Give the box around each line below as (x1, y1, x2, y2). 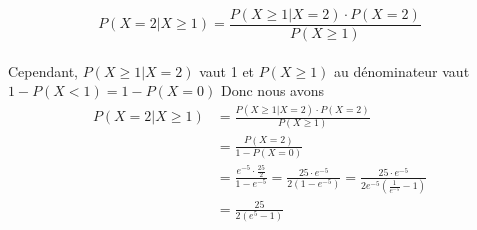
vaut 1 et (199, 60, 255, 81)
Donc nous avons (221, 80, 325, 101)
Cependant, (8, 60, 79, 81)
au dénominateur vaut (334, 60, 470, 81)
